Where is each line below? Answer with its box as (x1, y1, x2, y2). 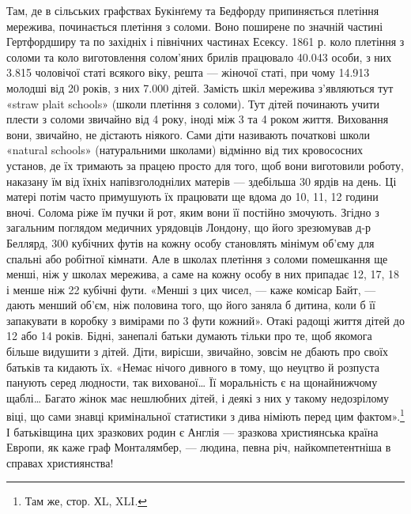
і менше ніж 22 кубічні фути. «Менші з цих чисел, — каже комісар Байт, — (6, 281, 376, 297)
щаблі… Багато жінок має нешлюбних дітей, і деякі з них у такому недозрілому (6, 389, 390, 406)
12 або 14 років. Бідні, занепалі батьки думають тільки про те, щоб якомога (6, 327, 372, 344)
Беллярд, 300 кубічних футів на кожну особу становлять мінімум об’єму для (6, 234, 375, 251)
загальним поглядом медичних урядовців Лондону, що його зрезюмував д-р (6, 219, 371, 236)
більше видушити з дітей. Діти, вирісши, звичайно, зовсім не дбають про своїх (6, 343, 389, 360)
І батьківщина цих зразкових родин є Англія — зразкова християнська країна (6, 423, 379, 440)
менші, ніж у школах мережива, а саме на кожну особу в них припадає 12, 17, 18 (6, 266, 400, 282)
